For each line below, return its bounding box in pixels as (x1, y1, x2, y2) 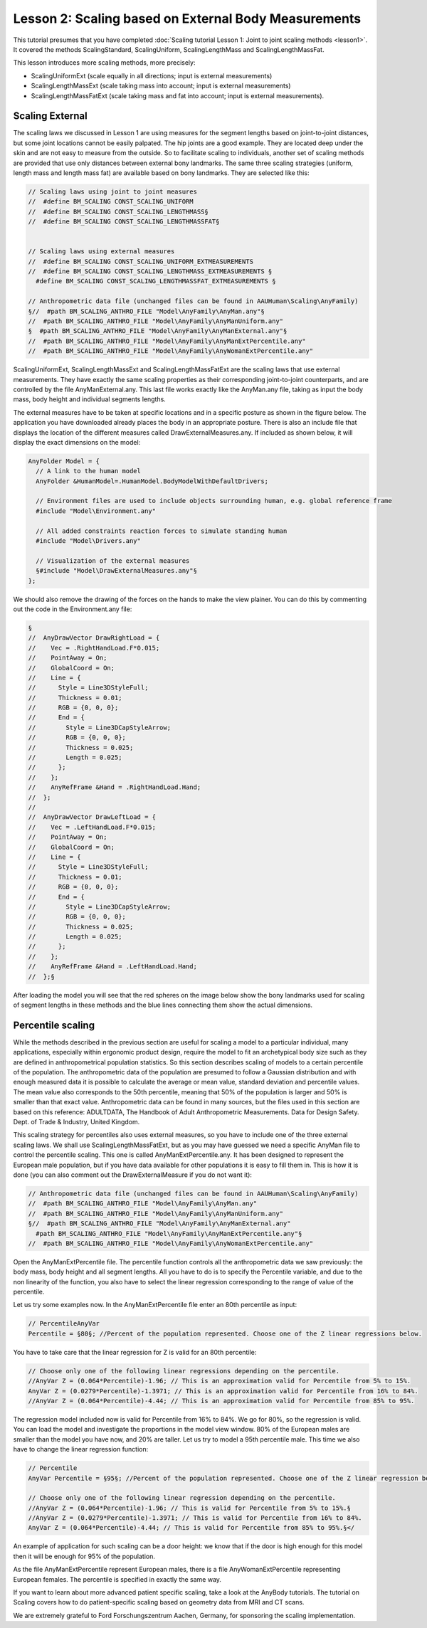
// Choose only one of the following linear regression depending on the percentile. (28, 1494, 336, 1502)
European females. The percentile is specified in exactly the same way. (13, 1575, 222, 1583)
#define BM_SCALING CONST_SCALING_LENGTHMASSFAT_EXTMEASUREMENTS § (36, 277, 276, 285)
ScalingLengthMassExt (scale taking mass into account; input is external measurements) (31, 82, 291, 90)
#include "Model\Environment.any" (36, 507, 157, 515)
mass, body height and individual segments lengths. (13, 395, 167, 403)
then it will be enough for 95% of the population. (13, 1552, 156, 1560)
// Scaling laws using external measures (28, 248, 175, 255)
